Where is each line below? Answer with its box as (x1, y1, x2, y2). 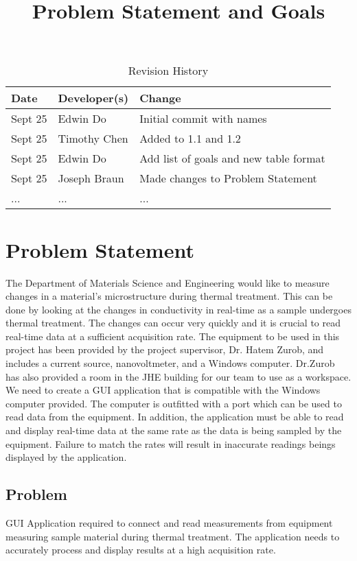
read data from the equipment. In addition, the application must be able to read (5, 409, 344, 424)
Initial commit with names (139, 110, 267, 127)
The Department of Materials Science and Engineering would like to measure (5, 275, 330, 289)
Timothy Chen (58, 130, 128, 147)
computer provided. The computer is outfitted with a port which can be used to (5, 396, 342, 410)
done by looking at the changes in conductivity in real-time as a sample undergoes (5, 302, 352, 316)
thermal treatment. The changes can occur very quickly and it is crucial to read (5, 315, 341, 330)
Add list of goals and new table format (139, 150, 325, 167)
